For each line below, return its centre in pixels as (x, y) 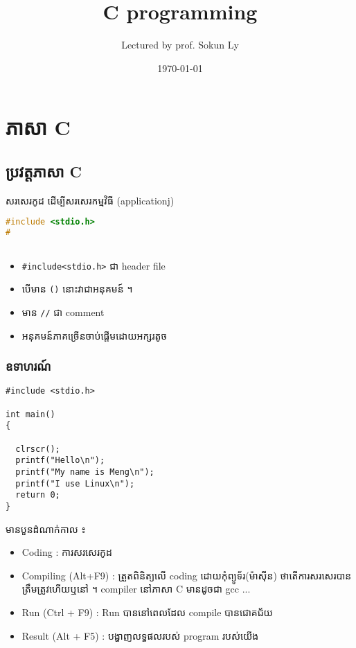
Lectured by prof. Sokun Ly (180, 45)
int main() (30, 414)
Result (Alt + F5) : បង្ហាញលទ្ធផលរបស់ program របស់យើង (140, 635)
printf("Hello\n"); (60, 461)
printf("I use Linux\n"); (75, 483)
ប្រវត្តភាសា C (44, 171)
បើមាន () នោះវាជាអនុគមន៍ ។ (77, 289)
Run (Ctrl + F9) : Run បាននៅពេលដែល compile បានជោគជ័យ (147, 612)
